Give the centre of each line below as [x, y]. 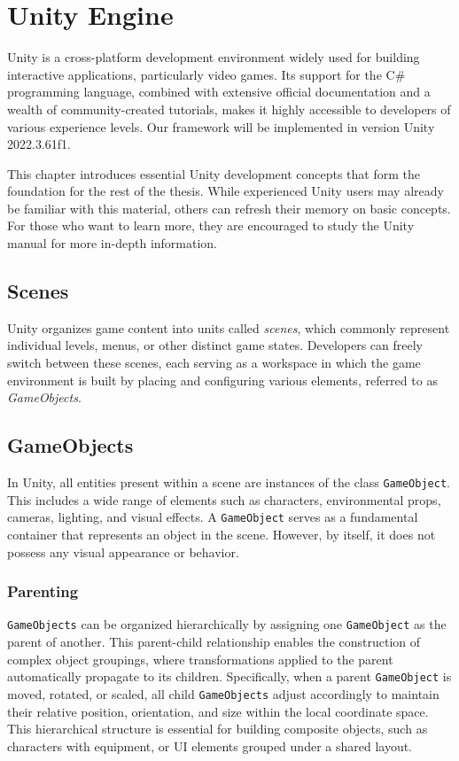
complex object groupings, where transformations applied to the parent [200, 659]
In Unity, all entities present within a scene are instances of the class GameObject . [229, 482]
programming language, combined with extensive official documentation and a [219, 92]
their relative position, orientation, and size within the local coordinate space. [218, 711]
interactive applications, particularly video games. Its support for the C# [206, 74]
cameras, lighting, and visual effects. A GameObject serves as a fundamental [213, 517]
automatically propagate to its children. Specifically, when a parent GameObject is [229, 676]
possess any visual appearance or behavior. [123, 551]
